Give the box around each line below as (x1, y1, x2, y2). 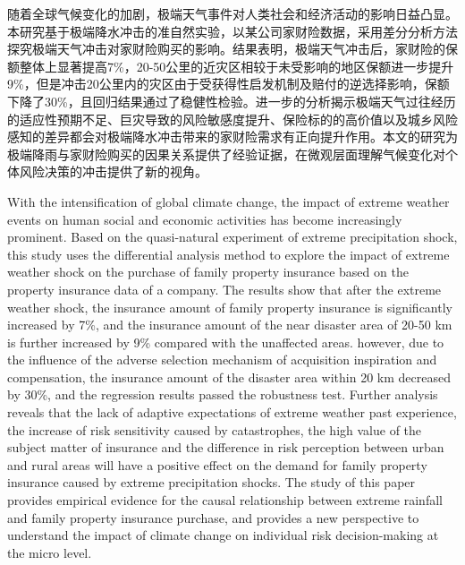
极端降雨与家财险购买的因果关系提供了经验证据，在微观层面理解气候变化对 (7, 144, 445, 163)
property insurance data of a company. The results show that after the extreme (7, 279, 442, 298)
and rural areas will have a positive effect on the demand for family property (7, 455, 427, 474)
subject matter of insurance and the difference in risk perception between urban (7, 438, 444, 457)
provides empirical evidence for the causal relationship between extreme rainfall (7, 491, 443, 509)
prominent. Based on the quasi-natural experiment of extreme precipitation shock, (7, 227, 458, 246)
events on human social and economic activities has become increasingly (7, 210, 402, 228)
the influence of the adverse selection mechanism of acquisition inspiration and (7, 350, 437, 369)
